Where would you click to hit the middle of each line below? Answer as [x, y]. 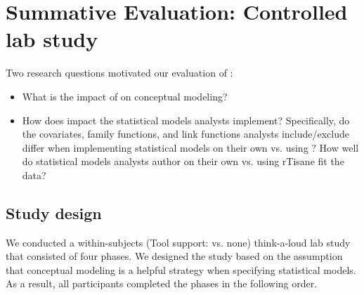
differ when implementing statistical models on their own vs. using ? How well [190, 147]
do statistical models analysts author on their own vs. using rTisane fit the [183, 161]
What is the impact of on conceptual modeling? [125, 96]
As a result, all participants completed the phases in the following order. [162, 283]
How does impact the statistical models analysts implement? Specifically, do [186, 120]
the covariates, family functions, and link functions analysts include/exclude [186, 134]
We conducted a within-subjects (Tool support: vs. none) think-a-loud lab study [178, 242]
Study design [54, 212]
